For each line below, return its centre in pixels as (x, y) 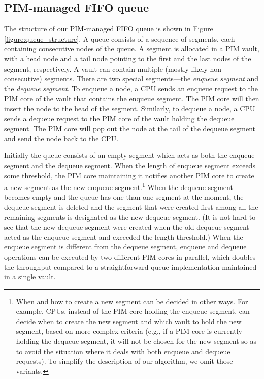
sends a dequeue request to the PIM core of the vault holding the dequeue (119, 118)
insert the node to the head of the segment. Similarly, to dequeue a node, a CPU (130, 108)
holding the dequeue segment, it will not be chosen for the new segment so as (136, 341)
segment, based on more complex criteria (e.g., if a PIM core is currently (129, 331)
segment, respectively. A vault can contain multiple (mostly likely (106, 68)
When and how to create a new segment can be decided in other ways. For (132, 301)
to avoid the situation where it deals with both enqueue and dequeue (123, 351)
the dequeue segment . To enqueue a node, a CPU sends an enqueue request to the (131, 88)
